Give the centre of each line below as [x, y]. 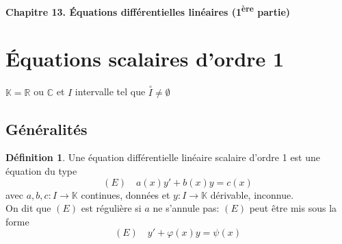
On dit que [28, 208]
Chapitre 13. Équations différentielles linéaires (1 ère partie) [148, 11]
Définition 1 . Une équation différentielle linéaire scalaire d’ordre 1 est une [163, 157]
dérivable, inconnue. [252, 194]
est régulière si [111, 208]
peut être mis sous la [293, 208]
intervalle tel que [110, 91]
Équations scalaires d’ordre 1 [145, 59]
